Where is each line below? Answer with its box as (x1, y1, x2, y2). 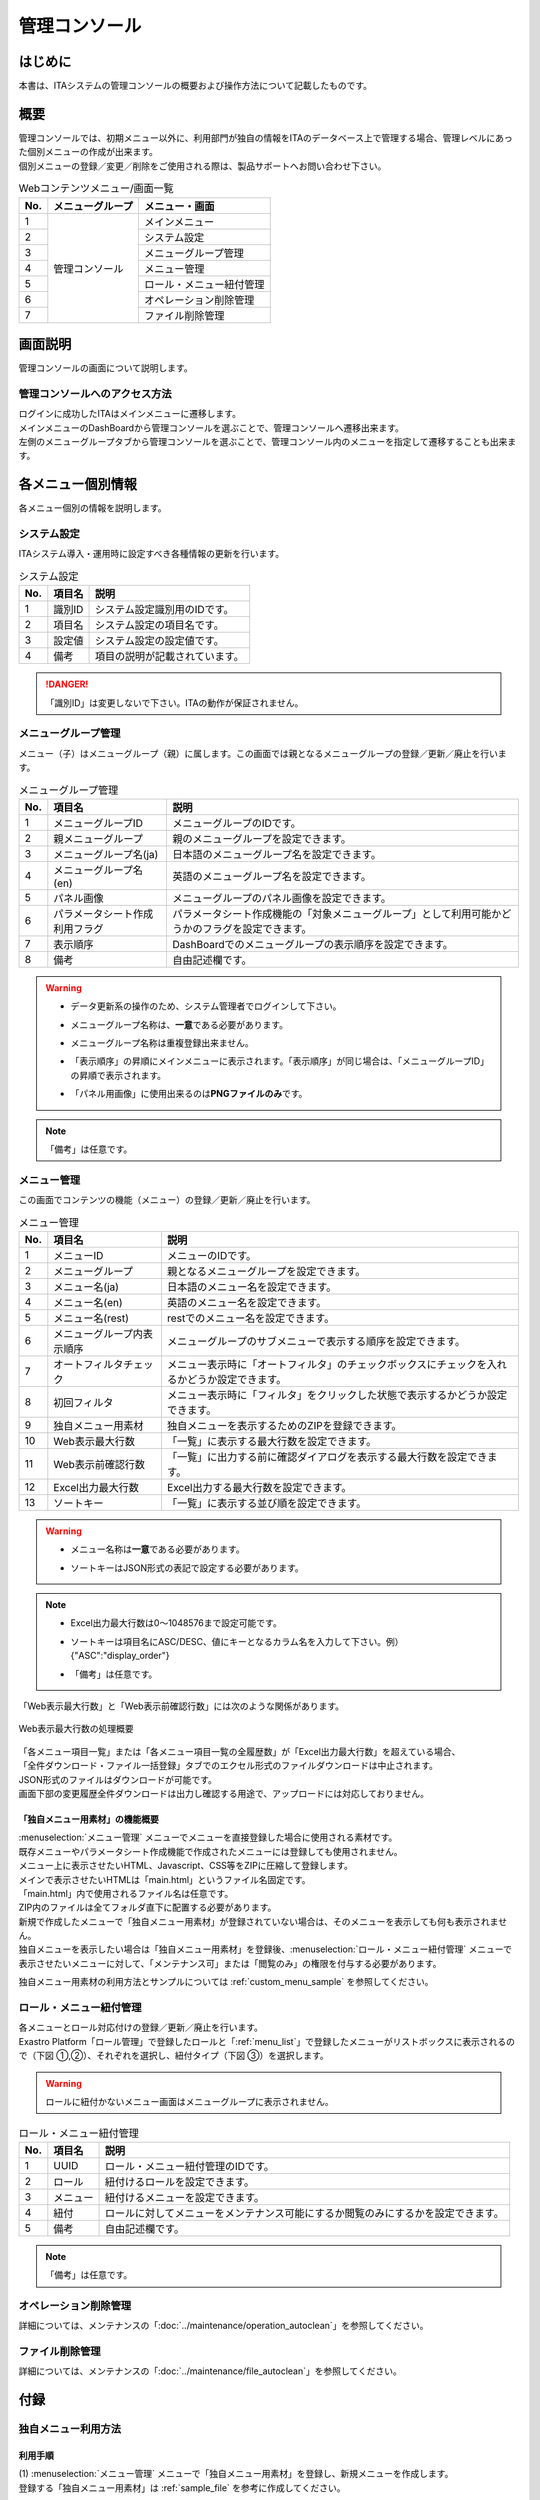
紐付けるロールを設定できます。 (105, 2175, 255, 2189)
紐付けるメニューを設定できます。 (105, 2190, 265, 2204)
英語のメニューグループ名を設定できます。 (171, 869, 372, 883)
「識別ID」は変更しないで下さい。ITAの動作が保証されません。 (45, 696, 304, 709)
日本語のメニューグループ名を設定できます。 (171, 847, 382, 861)
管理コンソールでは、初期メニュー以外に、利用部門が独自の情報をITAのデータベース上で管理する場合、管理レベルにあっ (18, 131, 514, 144)
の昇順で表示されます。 (70, 1069, 167, 1081)
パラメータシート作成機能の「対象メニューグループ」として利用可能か (171, 906, 502, 920)
